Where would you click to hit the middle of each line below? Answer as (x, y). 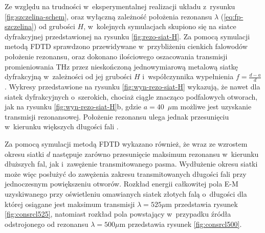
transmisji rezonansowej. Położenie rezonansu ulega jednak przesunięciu (117, 116)
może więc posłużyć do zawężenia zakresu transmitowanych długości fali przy (126, 173)
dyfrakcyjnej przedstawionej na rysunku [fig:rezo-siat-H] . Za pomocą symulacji (127, 36)
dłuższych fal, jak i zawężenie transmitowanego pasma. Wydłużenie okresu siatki (131, 164)
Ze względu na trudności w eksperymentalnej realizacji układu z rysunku (120, 6)
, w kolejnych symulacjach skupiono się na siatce (160, 26)
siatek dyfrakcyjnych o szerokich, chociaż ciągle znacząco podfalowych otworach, (131, 96)
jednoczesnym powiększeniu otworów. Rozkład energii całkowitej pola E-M (122, 184)
